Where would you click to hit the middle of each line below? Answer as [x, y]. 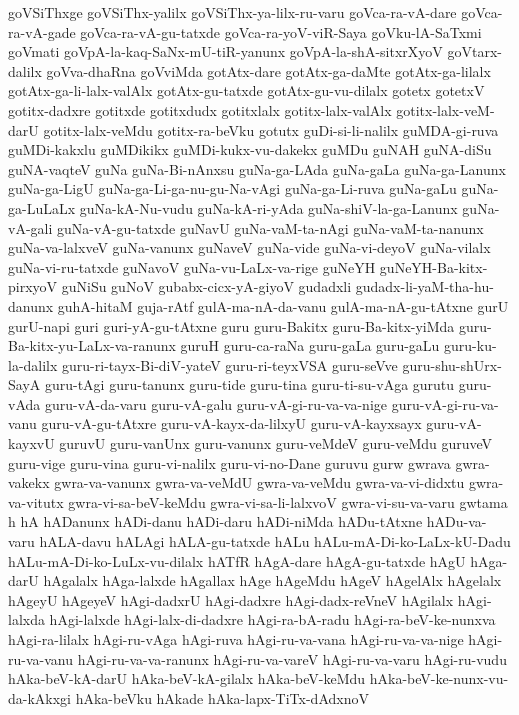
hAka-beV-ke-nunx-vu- [439, 678]
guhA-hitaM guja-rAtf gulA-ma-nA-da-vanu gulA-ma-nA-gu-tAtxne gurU [283, 305]
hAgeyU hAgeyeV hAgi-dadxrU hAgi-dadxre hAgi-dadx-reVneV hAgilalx [231, 599]
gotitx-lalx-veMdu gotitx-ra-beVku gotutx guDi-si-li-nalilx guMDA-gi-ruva [271, 129]
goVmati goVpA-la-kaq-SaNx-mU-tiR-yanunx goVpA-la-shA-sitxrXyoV [225, 51]
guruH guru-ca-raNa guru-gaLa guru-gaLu [310, 345]
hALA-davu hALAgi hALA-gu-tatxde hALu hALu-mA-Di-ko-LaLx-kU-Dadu [275, 541]
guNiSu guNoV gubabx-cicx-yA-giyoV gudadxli [206, 286]
